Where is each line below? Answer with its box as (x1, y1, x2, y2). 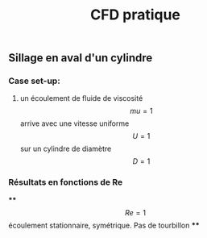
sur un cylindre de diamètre (19, 144, 112, 154)
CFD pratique (89, 6, 181, 24)
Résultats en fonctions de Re (8, 177, 123, 188)
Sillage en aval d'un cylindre (8, 51, 153, 65)
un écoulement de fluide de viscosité (19, 94, 143, 103)
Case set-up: (8, 75, 60, 86)
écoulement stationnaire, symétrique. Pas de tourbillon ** (8, 220, 200, 230)
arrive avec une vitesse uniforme (19, 119, 130, 128)
